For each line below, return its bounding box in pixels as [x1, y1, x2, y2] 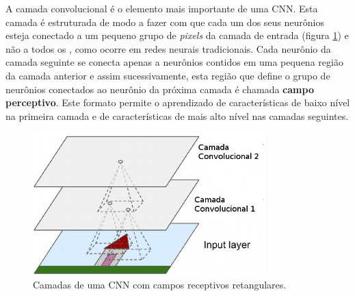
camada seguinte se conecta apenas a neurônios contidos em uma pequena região [5, 55, 343, 69]
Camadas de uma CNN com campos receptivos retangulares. [33, 277, 287, 291]
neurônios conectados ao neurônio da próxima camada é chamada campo [5, 82, 314, 96]
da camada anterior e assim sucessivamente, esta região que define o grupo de [5, 68, 330, 82]
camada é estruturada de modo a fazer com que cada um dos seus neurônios [5, 14, 324, 29]
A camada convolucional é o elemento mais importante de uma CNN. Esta [5, 1, 318, 15]
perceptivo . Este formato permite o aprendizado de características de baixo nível [5, 95, 350, 110]
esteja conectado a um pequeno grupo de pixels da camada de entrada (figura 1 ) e [5, 28, 349, 42]
